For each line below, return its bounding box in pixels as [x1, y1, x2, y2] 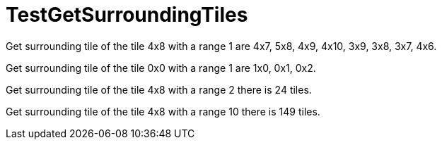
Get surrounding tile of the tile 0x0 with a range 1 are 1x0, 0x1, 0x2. [6, 61, 316, 74]
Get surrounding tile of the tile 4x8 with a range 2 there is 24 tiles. [6, 83, 312, 96]
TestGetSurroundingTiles [6, 3, 248, 27]
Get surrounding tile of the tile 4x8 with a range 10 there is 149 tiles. [6, 105, 320, 118]
